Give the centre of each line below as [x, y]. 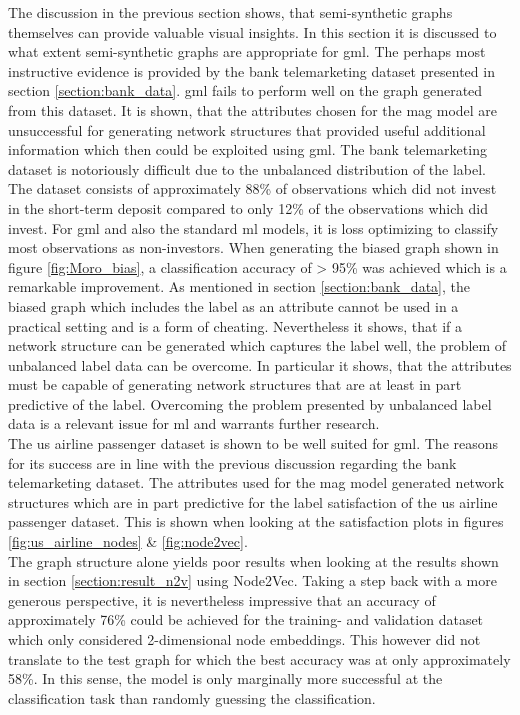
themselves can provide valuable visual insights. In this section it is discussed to [252, 31]
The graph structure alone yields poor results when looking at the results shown [253, 560]
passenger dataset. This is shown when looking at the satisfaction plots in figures [256, 521]
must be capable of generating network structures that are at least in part [235, 384]
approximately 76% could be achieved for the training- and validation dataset [246, 619]
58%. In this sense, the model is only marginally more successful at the [225, 678]
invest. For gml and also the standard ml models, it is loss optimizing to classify [253, 227]
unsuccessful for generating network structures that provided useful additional [247, 129]
